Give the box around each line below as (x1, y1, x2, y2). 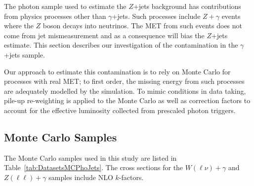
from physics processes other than (4, 10, 106, 21)
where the (4, 20, 34, 31)
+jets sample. (4, 49, 45, 60)
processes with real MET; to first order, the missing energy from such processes (4, 76, 245, 86)
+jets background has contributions (133, 1, 241, 11)
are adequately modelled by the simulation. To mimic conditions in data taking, (4, 85, 246, 96)
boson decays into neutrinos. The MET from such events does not (42, 20, 243, 31)
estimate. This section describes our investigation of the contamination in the (4, 40, 238, 50)
